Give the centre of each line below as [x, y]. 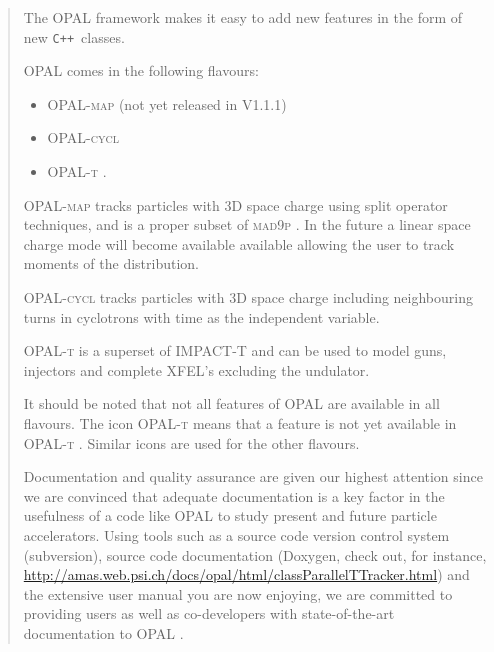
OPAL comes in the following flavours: [141, 70]
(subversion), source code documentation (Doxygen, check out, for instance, [255, 554]
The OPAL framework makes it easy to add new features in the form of [243, 17]
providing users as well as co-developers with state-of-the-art [209, 613]
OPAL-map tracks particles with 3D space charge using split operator [235, 204]
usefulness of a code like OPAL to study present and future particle [230, 515]
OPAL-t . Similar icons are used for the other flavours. [191, 442]
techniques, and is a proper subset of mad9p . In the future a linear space [247, 224]
